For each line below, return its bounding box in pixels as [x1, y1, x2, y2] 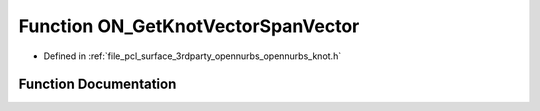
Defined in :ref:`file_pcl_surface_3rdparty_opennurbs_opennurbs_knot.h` [43, 50, 342, 62]
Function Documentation [18, 76, 177, 93]
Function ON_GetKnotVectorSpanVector [18, 15, 360, 37]
